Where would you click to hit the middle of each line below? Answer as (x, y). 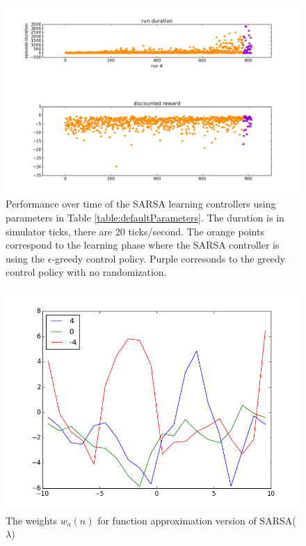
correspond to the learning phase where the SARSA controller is (143, 245)
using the (25, 258)
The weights (31, 520)
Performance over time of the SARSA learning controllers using (141, 204)
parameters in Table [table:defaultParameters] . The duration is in (145, 217)
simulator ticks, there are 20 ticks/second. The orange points (135, 231)
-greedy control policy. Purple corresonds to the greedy (169, 258)
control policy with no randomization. (86, 272)
